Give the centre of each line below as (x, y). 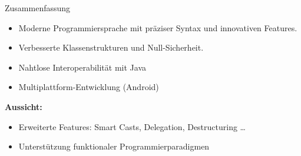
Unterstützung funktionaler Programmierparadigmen (114, 146)
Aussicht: (24, 106)
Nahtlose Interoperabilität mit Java (82, 67)
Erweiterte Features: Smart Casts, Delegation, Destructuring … (132, 126)
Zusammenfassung (38, 8)
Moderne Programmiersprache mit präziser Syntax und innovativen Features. (158, 27)
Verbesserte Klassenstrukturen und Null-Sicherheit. (111, 47)
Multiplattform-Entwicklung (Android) (89, 87)
